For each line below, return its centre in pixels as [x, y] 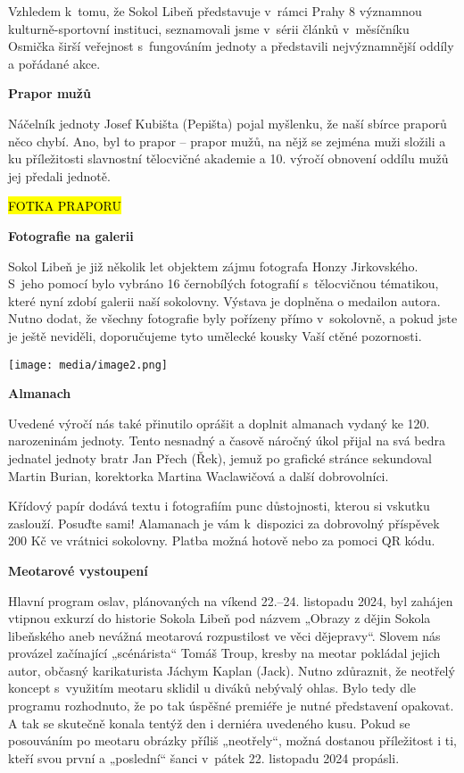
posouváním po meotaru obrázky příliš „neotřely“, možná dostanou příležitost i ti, [232, 740]
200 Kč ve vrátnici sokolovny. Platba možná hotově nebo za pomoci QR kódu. [222, 540]
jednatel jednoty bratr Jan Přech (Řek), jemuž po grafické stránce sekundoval [220, 457]
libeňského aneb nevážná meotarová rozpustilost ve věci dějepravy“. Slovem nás [224, 635]
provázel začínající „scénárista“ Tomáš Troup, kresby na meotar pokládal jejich [224, 653]
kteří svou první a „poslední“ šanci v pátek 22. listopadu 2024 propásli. [204, 757]
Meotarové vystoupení [78, 570]
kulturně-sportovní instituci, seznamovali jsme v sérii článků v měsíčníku [209, 28]
